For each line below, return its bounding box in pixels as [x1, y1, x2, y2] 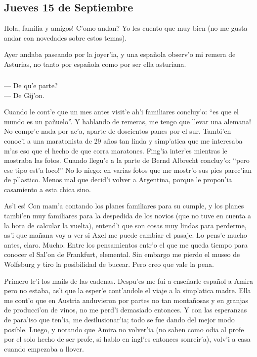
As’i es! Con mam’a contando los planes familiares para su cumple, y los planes [4, 201, 244, 211]
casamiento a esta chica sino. [4, 184, 91, 194]
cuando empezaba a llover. [4, 343, 84, 354]
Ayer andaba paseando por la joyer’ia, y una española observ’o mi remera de [4, 49, 236, 59]
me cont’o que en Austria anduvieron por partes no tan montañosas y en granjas [4, 295, 249, 305]
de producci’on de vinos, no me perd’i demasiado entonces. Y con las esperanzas [4, 305, 247, 315]
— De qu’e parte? [4, 80, 58, 90]
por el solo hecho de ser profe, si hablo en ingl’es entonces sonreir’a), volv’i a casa [4, 334, 251, 344]
